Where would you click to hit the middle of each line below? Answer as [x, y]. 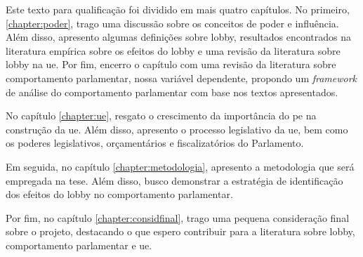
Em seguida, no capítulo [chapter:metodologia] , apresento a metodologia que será [180, 166]
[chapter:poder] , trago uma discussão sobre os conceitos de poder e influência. [172, 23]
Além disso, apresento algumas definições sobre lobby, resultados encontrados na [178, 37]
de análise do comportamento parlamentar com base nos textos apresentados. [172, 92]
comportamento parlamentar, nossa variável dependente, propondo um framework [181, 78]
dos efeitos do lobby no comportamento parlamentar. [119, 194]
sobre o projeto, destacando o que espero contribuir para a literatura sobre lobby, [180, 231]
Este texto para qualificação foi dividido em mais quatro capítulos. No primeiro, [178, 9]
